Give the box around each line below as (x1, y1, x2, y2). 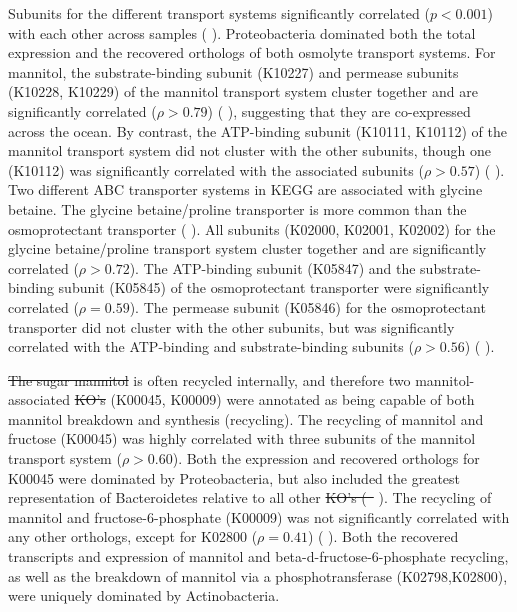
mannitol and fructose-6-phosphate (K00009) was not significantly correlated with (8, 506, 510, 527)
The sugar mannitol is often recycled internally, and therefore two (8, 369, 411, 390)
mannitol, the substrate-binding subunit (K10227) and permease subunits (8, 61, 459, 82)
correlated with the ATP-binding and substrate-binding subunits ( (8, 336, 414, 357)
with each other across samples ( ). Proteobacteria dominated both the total (8, 22, 476, 43)
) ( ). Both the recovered (307, 526, 459, 547)
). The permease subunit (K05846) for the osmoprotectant (129, 296, 486, 317)
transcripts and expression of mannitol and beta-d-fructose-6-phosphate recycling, (8, 546, 509, 567)
